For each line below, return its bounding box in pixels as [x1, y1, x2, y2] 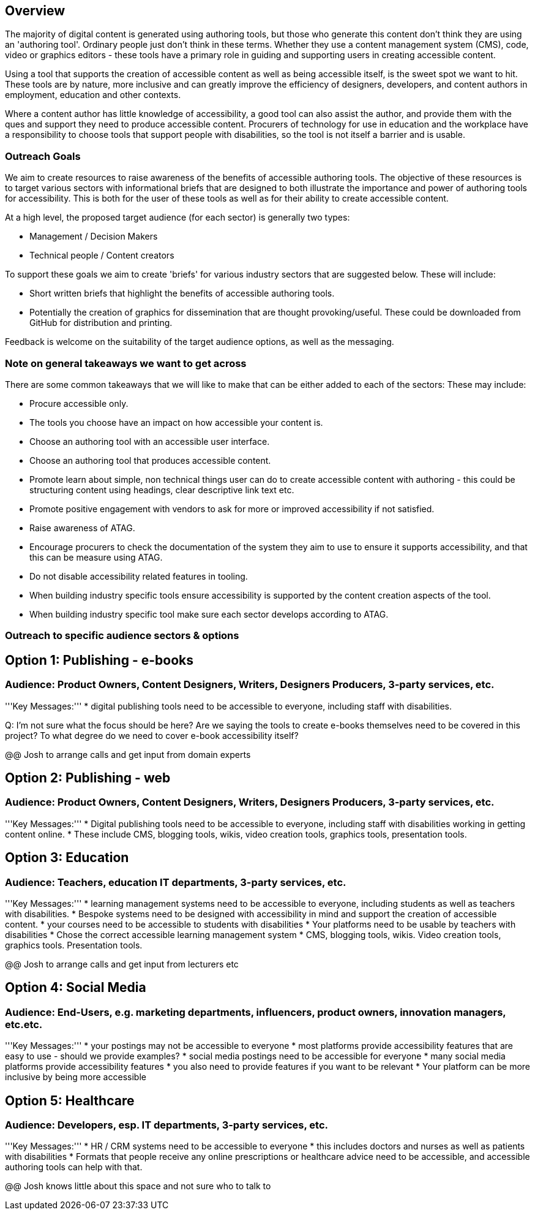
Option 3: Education [5, 850, 129, 866]
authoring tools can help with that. [5, 1162, 143, 1173]
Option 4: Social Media [5, 980, 146, 996]
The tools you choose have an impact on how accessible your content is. [29, 417, 323, 428]
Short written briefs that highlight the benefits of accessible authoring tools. [29, 288, 335, 299]
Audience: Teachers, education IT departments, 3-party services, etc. [5, 876, 346, 888]
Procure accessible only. [29, 398, 129, 409]
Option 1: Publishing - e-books [5, 652, 193, 668]
